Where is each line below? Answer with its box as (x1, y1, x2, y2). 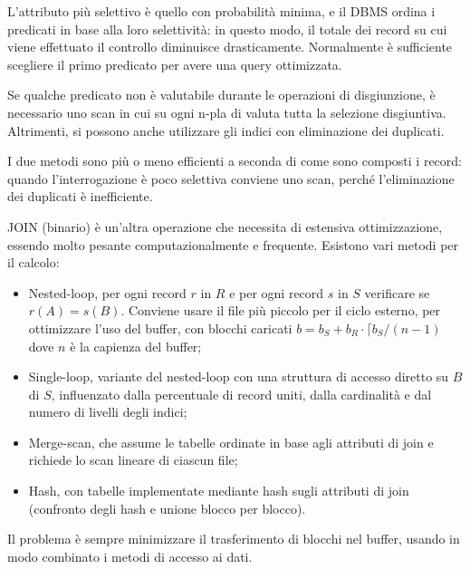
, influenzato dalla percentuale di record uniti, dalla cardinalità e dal (51, 384, 432, 403)
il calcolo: (7, 253, 60, 272)
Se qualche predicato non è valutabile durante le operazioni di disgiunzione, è (7, 85, 436, 104)
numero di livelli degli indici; (28, 402, 187, 421)
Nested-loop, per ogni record (28, 283, 187, 302)
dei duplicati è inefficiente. (7, 187, 153, 206)
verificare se (364, 283, 430, 302)
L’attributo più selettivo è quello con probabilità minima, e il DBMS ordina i (7, 2, 436, 20)
